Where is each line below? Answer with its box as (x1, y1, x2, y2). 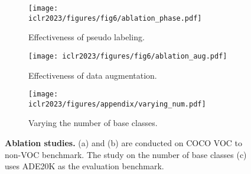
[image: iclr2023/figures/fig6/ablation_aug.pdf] (28, 51, 227, 60)
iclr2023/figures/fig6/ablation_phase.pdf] (28, 14, 202, 22)
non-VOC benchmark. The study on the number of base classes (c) (5, 148, 247, 160)
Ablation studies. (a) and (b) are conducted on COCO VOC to (5, 137, 243, 149)
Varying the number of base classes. (28, 117, 158, 129)
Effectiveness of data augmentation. (28, 69, 157, 81)
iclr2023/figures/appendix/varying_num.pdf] (28, 99, 206, 108)
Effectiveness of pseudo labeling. (28, 31, 145, 43)
